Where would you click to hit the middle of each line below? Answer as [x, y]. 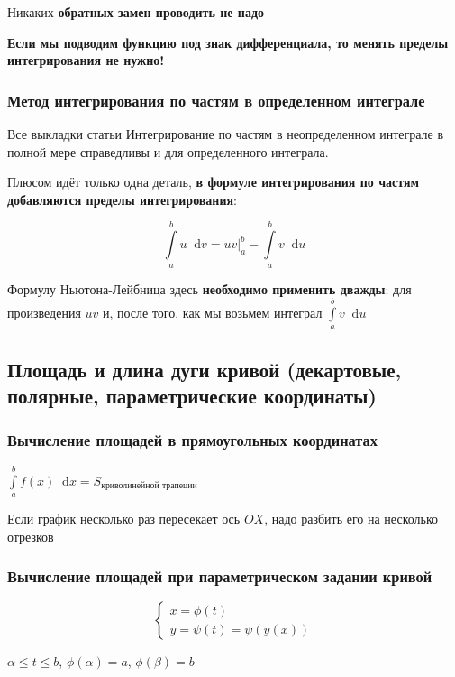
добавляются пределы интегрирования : [122, 199]
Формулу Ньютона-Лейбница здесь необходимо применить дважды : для [209, 288]
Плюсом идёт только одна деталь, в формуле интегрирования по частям [214, 182]
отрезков [31, 536]
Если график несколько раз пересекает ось [124, 518]
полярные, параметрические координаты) [192, 396]
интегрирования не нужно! [86, 60]
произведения [44, 312]
